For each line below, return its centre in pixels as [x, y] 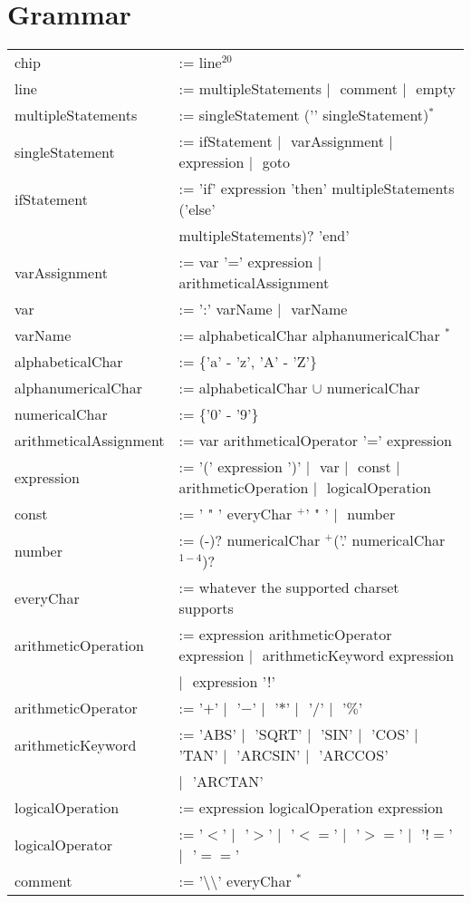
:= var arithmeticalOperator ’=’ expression [315, 441]
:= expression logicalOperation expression [311, 808]
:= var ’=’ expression [246, 262]
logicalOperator [64, 844]
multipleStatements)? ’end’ [264, 236]
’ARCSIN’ [269, 755]
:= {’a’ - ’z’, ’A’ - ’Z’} [248, 362]
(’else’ [197, 209]
